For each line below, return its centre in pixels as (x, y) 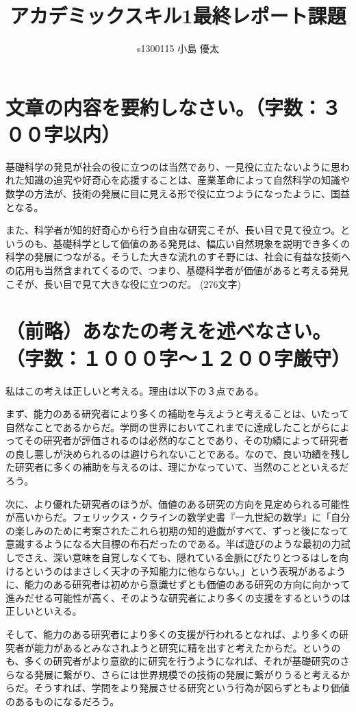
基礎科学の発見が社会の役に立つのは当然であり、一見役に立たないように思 (173, 166)
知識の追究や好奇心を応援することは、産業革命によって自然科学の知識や (187, 180)
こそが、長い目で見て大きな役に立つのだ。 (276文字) (123, 283)
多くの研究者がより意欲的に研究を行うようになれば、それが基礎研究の (182, 661)
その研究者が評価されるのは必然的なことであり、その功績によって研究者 (186, 440)
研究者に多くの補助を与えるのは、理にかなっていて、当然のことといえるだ (182, 467)
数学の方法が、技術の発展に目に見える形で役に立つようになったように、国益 (178, 194)
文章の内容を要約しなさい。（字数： (164, 107)
